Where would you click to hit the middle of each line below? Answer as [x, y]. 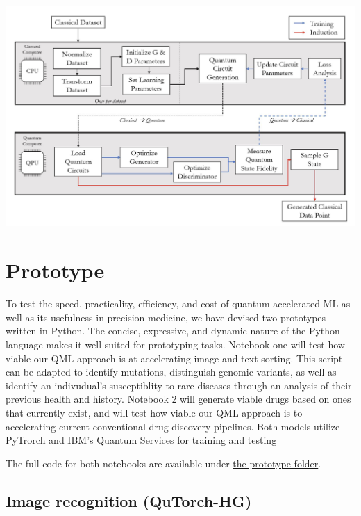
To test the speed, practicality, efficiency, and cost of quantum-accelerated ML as [178, 304]
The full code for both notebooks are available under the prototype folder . [163, 463]
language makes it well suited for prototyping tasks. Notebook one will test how [175, 344]
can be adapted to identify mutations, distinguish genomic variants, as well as [171, 372]
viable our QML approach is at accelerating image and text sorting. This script [174, 358]
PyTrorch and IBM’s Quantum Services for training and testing [141, 440]
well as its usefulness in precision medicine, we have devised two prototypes [166, 317]
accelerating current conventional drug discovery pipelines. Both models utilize [173, 426]
